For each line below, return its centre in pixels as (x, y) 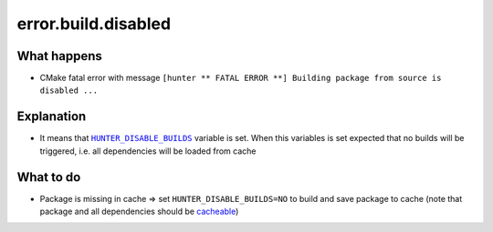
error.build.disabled (94, 24)
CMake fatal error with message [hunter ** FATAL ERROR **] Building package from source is (241, 78)
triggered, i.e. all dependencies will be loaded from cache (148, 151)
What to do (49, 177)
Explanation (52, 117)
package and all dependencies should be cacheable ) (139, 212)
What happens (59, 56)
